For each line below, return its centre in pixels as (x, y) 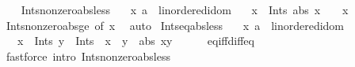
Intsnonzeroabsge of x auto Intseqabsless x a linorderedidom (175, 25)
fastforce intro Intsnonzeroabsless (88, 56)
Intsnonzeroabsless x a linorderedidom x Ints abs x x (185, 9)
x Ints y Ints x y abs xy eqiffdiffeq (136, 41)
